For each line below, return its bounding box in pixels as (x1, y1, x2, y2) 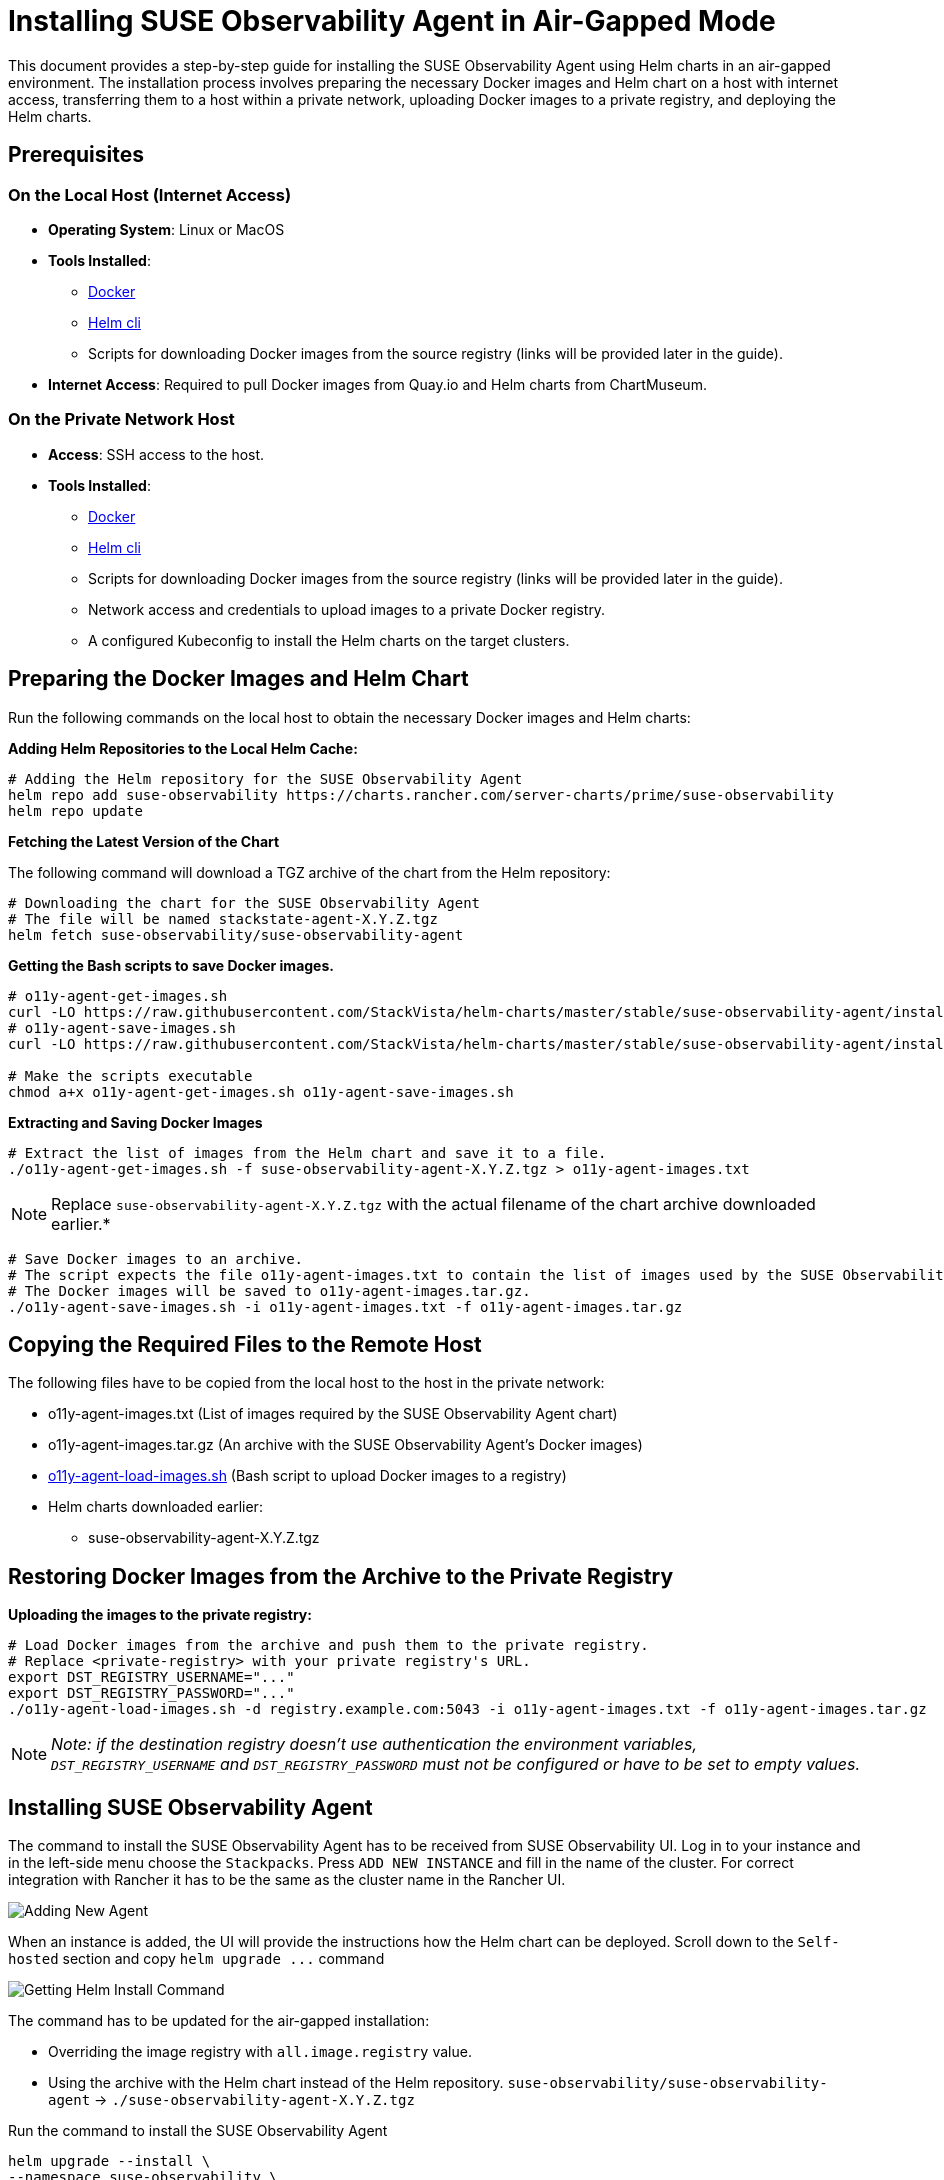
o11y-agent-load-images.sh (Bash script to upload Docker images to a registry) (48, 1467, 567, 1485)
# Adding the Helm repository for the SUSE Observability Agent (8, 770, 523, 787)
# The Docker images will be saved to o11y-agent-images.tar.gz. (8, 1282, 531, 1299)
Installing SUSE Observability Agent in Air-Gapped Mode (8, 4, 776, 38)
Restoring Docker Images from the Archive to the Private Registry (8, 1563, 674, 1589)
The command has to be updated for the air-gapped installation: (8, 2012, 430, 2030)
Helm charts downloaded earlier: (48, 1498, 263, 1516)
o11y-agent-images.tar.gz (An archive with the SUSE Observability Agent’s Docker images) (48, 1436, 643, 1454)
